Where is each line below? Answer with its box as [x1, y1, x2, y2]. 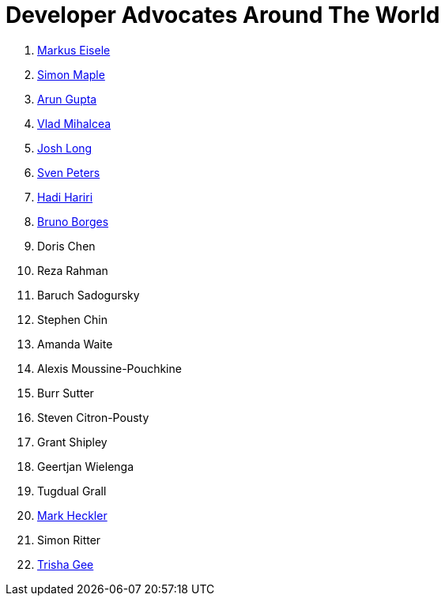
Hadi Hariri [37, 190, 93, 204]
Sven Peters [37, 165, 100, 179]
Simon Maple [37, 67, 105, 81]
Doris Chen [37, 239, 96, 253]
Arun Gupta [37, 92, 97, 106]
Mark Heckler [37, 508, 107, 522]
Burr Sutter [37, 386, 94, 400]
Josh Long [37, 141, 92, 155]
